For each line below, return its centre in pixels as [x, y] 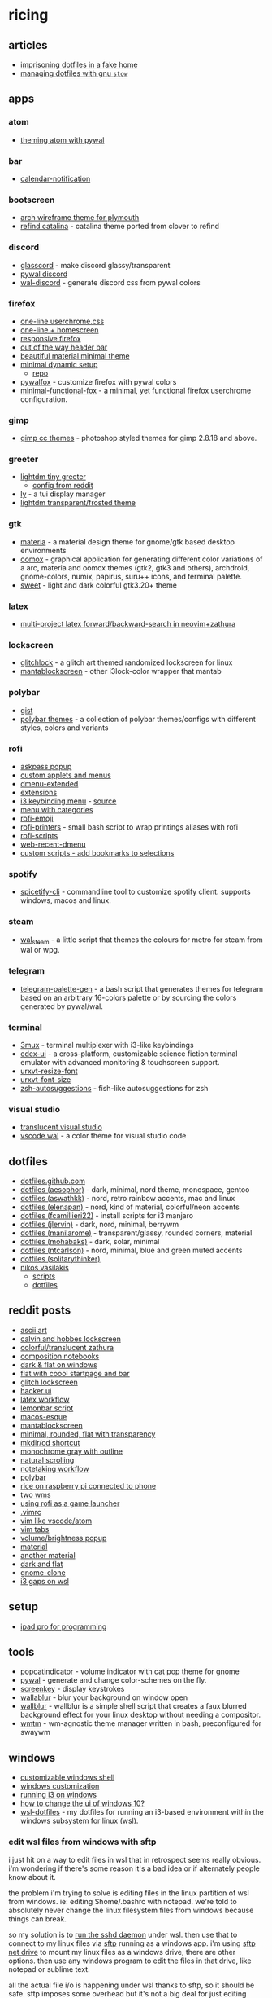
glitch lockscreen [49, 1382]
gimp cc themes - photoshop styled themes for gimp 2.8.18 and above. [138, 438]
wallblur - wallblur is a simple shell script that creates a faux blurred [134, 1706]
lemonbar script [47, 1408]
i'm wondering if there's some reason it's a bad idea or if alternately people [134, 1868]
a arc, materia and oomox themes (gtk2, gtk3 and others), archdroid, [135, 567]
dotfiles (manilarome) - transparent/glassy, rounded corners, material [136, 1233]
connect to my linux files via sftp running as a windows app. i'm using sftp [132, 1943]
